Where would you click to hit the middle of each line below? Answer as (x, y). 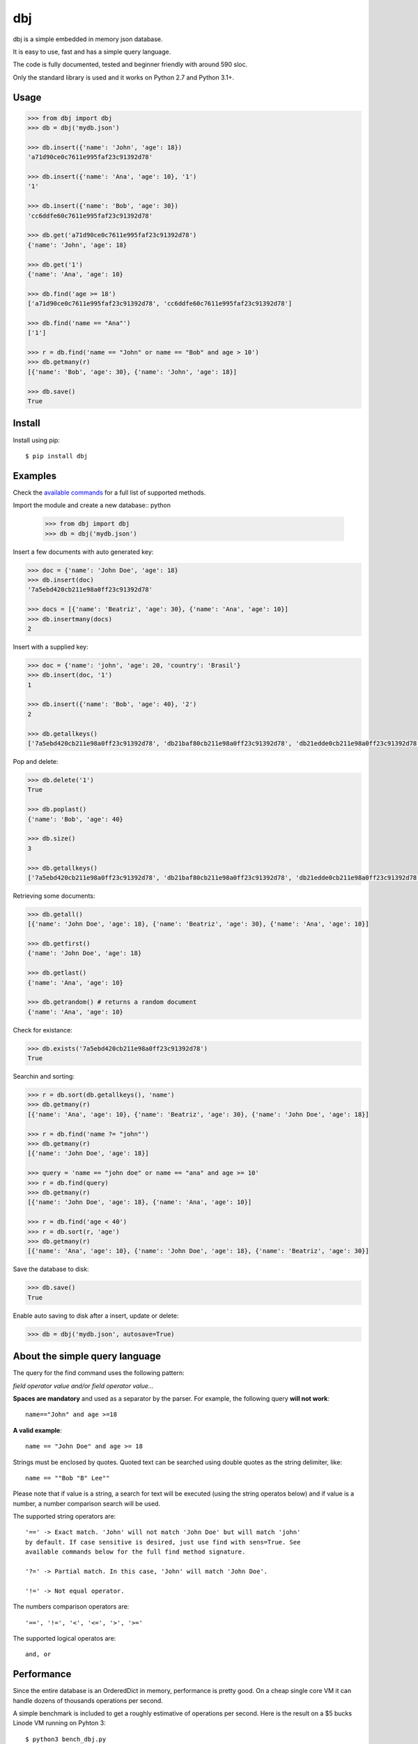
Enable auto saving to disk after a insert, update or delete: (96, 1316)
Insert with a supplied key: (51, 647)
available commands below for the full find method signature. (136, 1552)
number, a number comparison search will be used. (86, 1503)
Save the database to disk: (51, 1269)
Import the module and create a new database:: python (92, 505)
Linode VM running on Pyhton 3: (59, 1723)
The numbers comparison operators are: (71, 1607)
